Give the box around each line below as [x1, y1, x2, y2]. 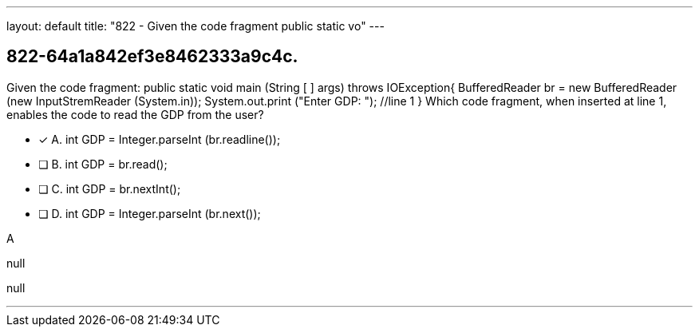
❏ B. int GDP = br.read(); [38, 157, 168, 171]
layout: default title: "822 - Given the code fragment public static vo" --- [6, 19, 385, 33]
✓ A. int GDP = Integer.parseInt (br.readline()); [38, 132, 281, 146]
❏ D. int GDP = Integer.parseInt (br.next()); [38, 206, 261, 220]
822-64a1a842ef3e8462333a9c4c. [6, 46, 298, 67]
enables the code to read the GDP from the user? [6, 107, 264, 121]
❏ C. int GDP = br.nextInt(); [38, 181, 181, 196]
